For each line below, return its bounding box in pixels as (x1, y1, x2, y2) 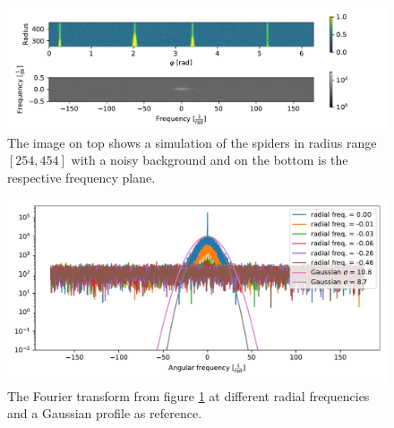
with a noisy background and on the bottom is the (71, 150, 348, 169)
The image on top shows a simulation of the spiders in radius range (7, 133, 377, 151)
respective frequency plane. (7, 167, 156, 186)
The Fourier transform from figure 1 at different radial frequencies (7, 386, 370, 405)
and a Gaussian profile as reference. (7, 404, 202, 423)
